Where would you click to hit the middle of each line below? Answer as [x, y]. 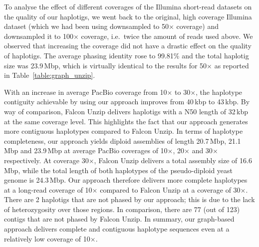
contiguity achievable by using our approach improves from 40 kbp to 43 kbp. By [127, 102]
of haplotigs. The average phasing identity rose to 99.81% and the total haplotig [127, 55]
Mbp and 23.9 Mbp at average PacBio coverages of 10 [86, 150]
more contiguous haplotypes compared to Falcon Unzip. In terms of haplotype [124, 131]
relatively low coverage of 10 [47, 238]
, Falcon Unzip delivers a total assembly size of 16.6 [173, 160]
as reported [232, 65]
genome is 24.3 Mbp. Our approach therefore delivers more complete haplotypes [126, 180]
